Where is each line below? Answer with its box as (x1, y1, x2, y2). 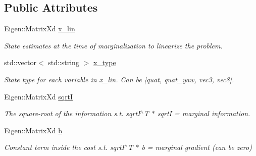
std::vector (4, 57, 36, 68)
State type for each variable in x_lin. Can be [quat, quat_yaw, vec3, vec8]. (4, 74, 234, 84)
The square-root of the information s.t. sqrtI (4, 108, 140, 119)
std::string (48, 57, 79, 68)
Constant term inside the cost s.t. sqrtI (4, 142, 124, 152)
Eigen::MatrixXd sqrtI (4, 91, 73, 101)
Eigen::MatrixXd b (4, 125, 63, 135)
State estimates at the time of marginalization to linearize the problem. (4, 40, 223, 50)
